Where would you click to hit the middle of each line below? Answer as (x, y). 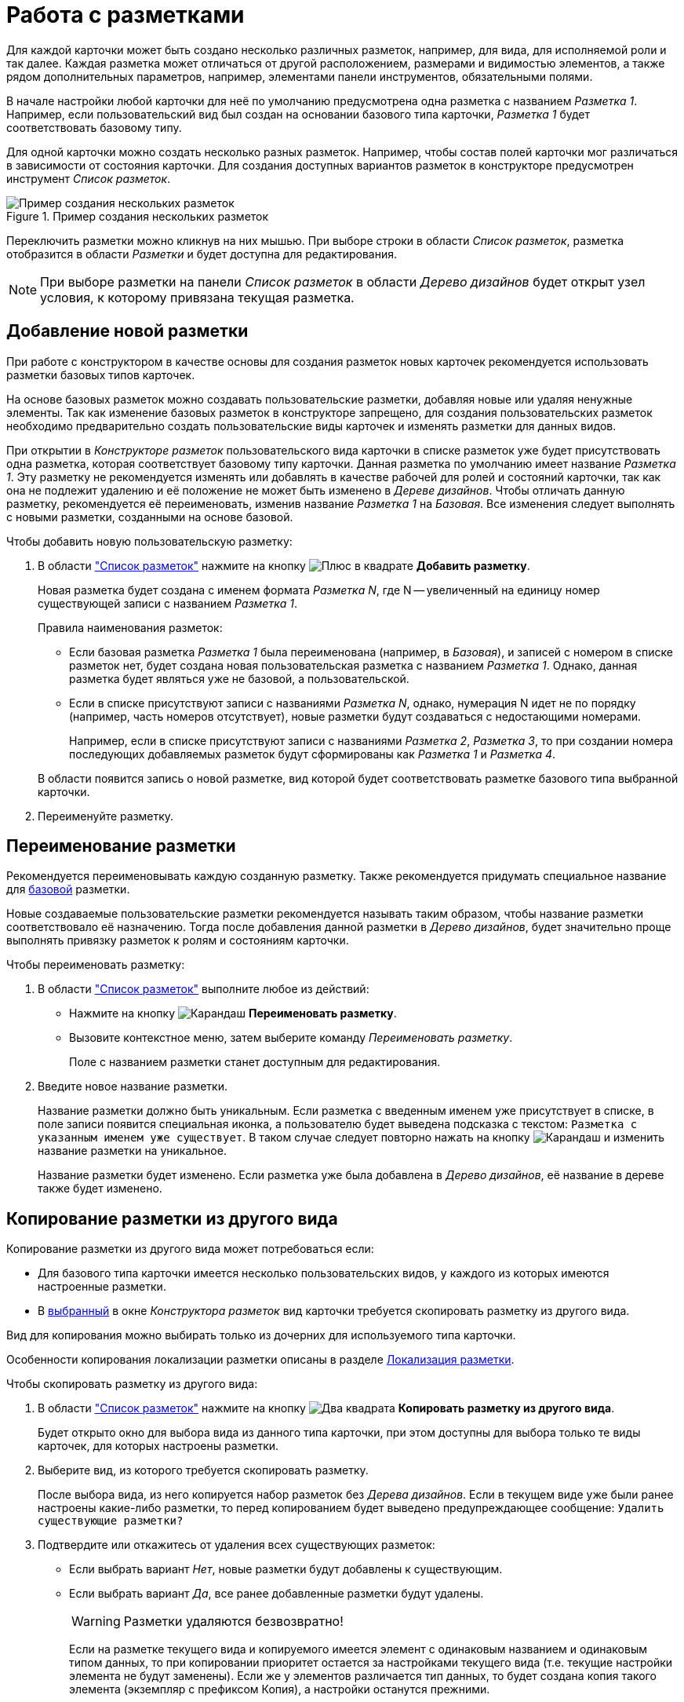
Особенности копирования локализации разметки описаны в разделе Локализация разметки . (260, 1360)
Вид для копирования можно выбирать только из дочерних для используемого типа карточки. (261, 1335)
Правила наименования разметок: (130, 627)
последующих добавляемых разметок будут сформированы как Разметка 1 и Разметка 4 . (313, 754)
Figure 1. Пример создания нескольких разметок (138, 216)
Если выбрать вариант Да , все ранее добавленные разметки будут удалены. (277, 1594)
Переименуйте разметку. (106, 816)
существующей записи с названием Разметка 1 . (168, 603)
